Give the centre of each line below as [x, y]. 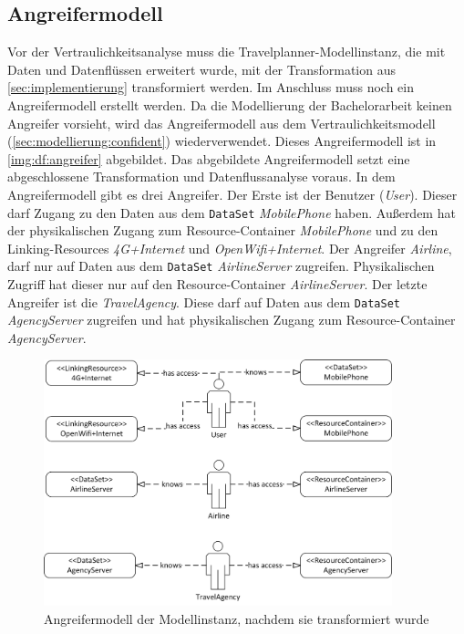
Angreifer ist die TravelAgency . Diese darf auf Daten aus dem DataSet [204, 301]
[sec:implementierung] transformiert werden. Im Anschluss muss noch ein [211, 87]
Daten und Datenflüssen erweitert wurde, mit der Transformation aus [202, 69]
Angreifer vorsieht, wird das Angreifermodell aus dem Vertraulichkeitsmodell [222, 123]
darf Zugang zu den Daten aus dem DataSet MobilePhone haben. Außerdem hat [232, 212]
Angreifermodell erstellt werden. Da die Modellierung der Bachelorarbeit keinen [230, 104]
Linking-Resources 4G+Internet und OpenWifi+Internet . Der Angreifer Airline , [230, 248]
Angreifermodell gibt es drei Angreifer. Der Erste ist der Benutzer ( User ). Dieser [232, 194]
